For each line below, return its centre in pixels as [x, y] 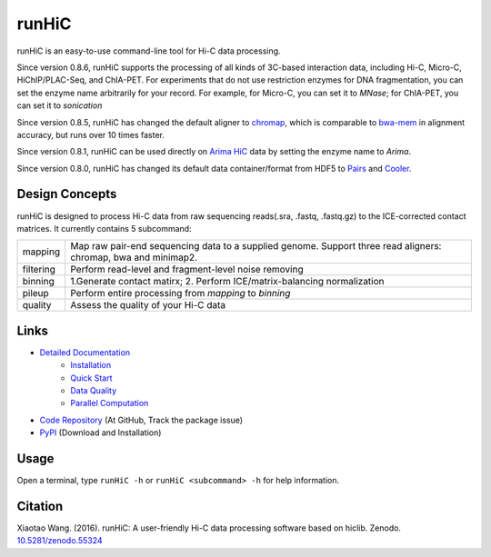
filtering [39, 270]
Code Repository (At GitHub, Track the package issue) [141, 420]
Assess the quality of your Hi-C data [148, 305]
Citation [40, 506]
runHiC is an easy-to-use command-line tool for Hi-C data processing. [149, 51]
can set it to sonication [60, 105]
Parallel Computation [110, 403]
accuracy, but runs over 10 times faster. [91, 134]
